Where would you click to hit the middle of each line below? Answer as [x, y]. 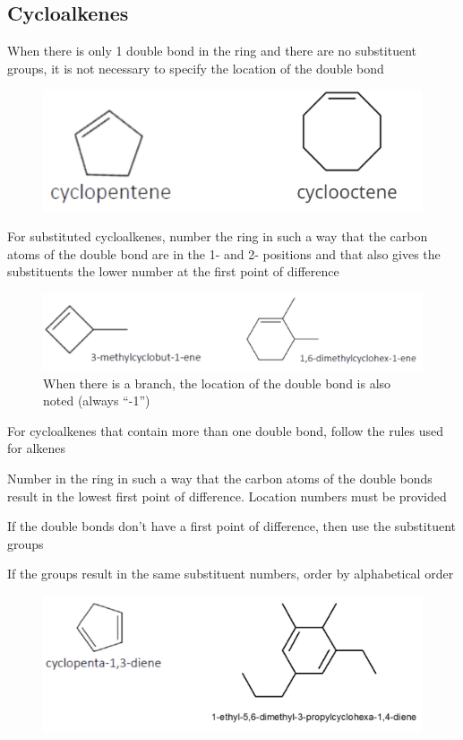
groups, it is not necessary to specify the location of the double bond [196, 68]
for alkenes [37, 448]
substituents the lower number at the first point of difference [173, 271]
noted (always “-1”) [97, 400]
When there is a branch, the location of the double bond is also [217, 383]
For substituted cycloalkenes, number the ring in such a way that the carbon [218, 236]
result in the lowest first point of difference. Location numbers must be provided [227, 496]
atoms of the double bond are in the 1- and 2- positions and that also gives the [224, 253]
